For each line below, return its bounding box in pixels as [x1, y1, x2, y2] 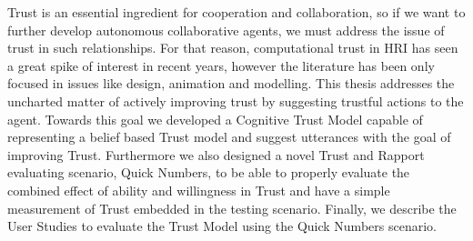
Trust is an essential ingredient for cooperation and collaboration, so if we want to [7, 3, 466, 21]
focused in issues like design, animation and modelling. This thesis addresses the [7, 74, 455, 93]
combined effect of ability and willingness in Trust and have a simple [7, 180, 390, 199]
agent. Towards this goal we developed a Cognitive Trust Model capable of [7, 109, 423, 128]
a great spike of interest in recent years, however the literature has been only [7, 55, 435, 75]
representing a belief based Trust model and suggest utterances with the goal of [7, 127, 451, 146]
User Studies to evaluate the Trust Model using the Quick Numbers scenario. [7, 216, 437, 236]
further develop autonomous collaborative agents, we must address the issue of [7, 20, 445, 39]
